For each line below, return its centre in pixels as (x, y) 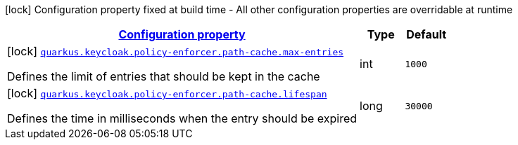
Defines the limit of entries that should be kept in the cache (164, 76)
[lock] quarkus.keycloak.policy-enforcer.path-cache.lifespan (167, 93)
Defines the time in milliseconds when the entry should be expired (182, 118)
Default (427, 34)
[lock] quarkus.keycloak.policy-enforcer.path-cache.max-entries (176, 51)
